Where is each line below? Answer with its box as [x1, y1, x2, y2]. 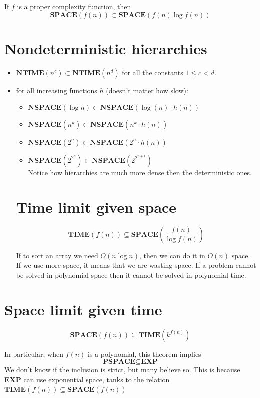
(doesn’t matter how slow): [106, 85, 188, 95]
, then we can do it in [139, 250, 205, 260]
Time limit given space [16, 196, 177, 217]
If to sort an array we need [16, 250, 98, 260]
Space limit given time [4, 299, 162, 319]
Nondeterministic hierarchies [4, 38, 207, 58]
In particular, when [4, 348, 63, 359]
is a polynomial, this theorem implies [88, 348, 201, 359]
